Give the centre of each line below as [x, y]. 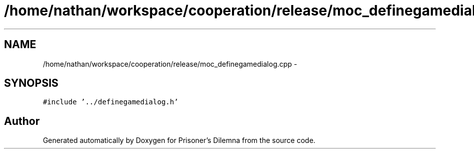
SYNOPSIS [31, 83]
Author [22, 121]
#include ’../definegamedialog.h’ [111, 102]
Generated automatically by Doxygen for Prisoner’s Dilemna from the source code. [179, 140]
